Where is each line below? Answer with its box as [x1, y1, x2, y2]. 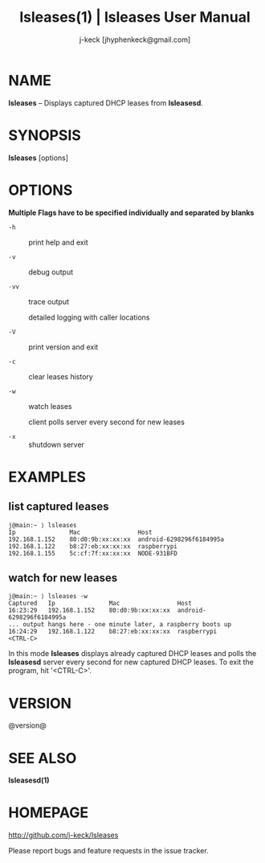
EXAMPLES [8, 468, 86, 486]
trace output [28, 296, 70, 306]
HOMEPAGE [8, 803, 89, 822]
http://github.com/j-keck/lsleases [8, 830, 119, 840]
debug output [28, 266, 74, 277]
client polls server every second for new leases [28, 417, 185, 427]
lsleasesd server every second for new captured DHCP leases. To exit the [8, 657, 255, 667]
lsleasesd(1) [8, 775, 50, 785]
